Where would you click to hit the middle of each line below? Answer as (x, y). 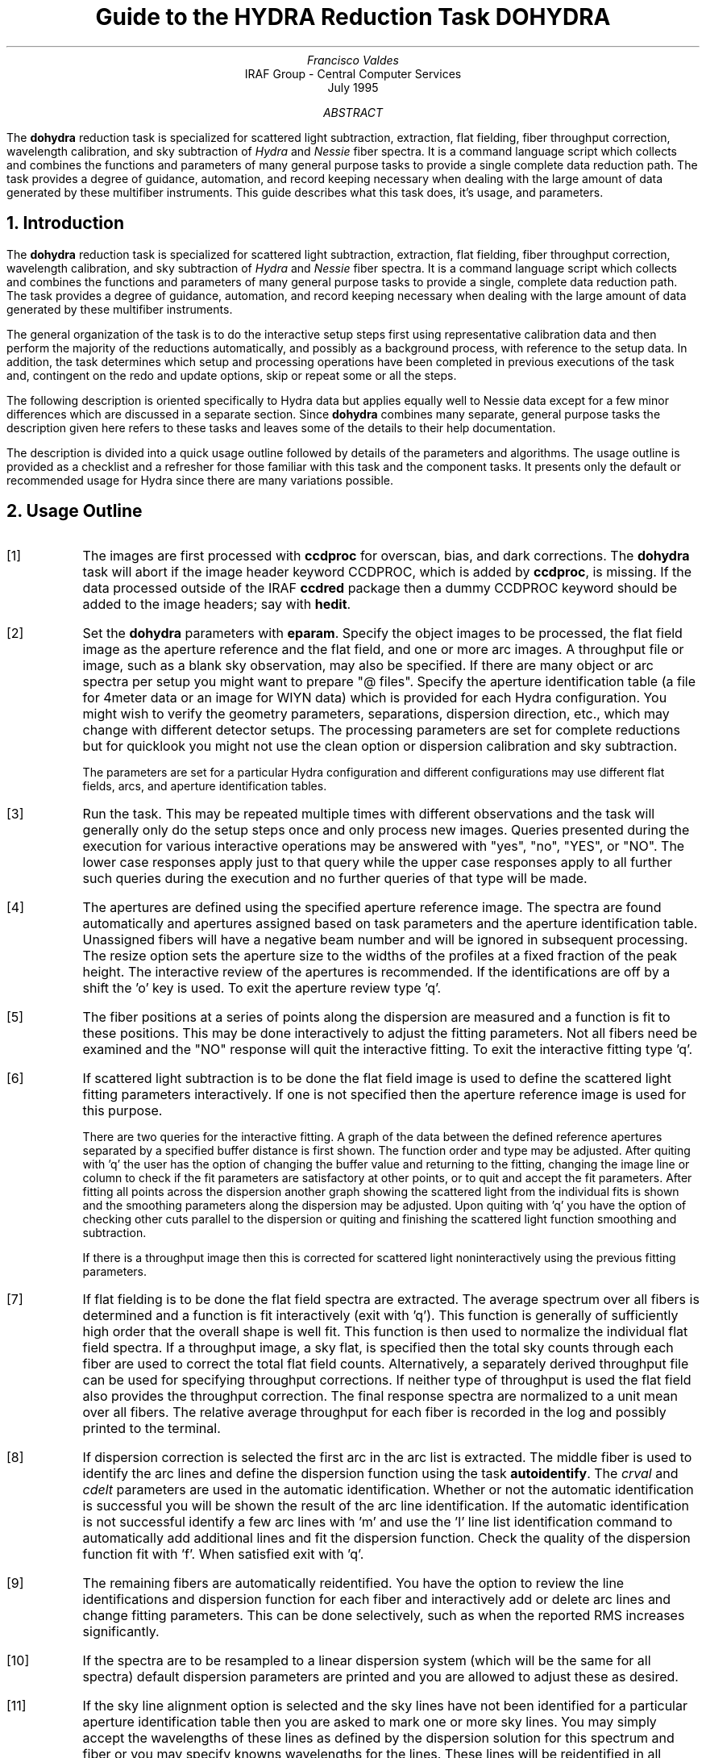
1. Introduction (65, 223)
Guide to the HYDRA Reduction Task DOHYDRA (353, 17)
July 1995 (353, 87)
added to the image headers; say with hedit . (217, 604)
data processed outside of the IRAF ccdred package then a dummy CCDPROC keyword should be (380, 588)
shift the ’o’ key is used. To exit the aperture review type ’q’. (262, 988)
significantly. (121, 1632)
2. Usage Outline (75, 511)
